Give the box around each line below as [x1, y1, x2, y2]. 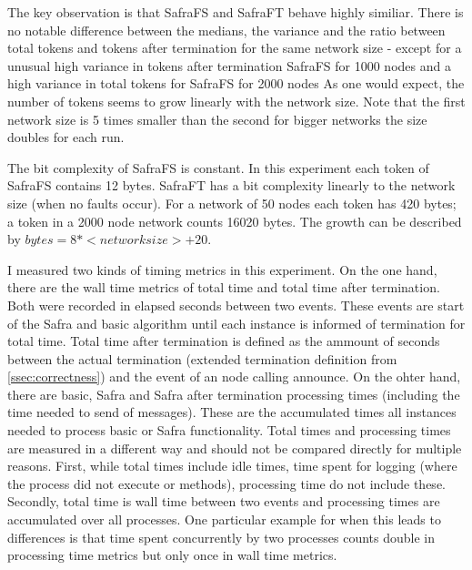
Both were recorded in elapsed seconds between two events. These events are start [7, 295, 465, 314]
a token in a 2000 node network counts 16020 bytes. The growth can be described [7, 211, 462, 230]
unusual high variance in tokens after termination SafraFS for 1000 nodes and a [7, 56, 451, 75]
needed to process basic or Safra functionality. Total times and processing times [7, 421, 451, 440]
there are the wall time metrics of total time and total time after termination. [7, 278, 440, 297]
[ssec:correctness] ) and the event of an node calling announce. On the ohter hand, [7, 367, 461, 386]
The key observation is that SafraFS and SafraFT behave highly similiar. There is [7, 3, 464, 21]
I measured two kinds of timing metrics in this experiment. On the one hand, [7, 260, 437, 279]
